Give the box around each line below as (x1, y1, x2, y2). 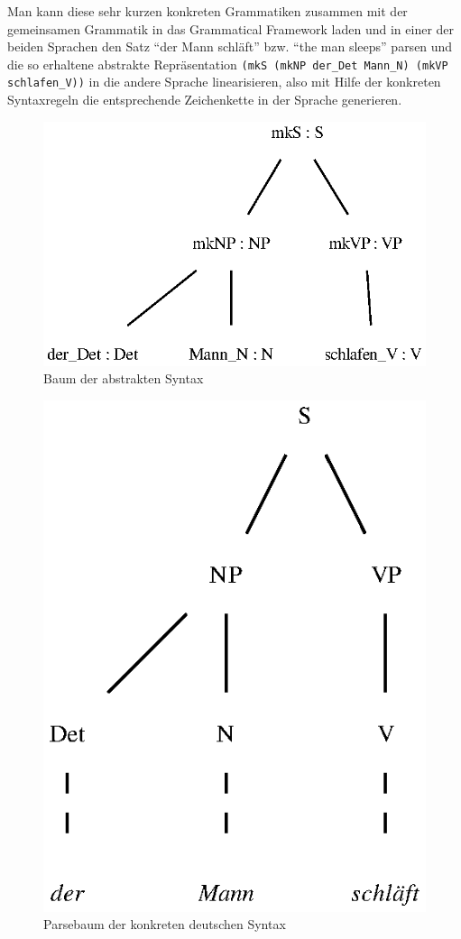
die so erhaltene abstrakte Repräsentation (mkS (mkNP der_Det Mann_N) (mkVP (7, 54, 448, 73)
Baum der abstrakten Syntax (43, 369, 204, 388)
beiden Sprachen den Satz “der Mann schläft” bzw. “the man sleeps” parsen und (7, 37, 453, 56)
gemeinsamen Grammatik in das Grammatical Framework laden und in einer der (7, 19, 455, 38)
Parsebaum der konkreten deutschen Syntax (43, 915, 286, 934)
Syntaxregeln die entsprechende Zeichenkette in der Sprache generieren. (7, 90, 402, 109)
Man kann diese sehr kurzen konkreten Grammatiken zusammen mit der (7, 2, 408, 20)
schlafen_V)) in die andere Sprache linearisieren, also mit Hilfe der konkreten (7, 72, 441, 91)
